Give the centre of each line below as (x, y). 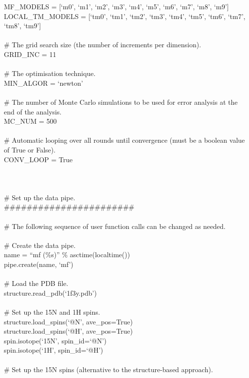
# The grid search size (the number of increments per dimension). (103, 45)
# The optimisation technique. (50, 73)
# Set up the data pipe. (40, 197)
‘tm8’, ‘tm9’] (23, 26)
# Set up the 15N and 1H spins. (52, 312)
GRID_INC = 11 (30, 54)
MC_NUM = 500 (30, 121)
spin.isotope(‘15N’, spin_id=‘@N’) (55, 340)
